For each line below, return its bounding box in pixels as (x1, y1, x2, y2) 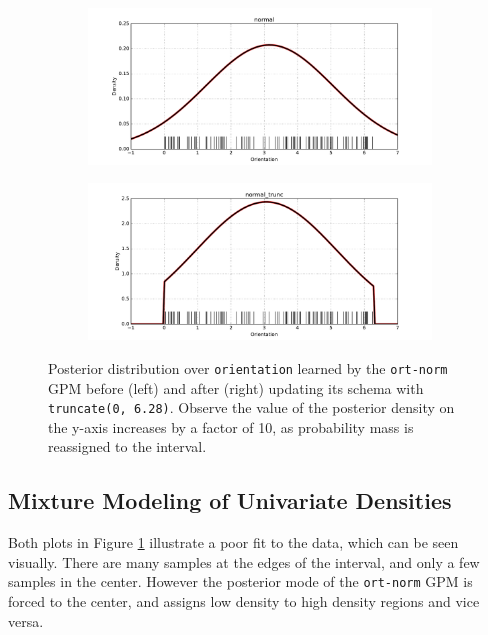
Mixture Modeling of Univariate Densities (8, 485, 452, 516)
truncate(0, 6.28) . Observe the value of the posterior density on (48, 397, 455, 418)
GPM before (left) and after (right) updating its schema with (48, 377, 424, 398)
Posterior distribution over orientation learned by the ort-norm (48, 357, 448, 378)
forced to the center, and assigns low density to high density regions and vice (8, 591, 480, 612)
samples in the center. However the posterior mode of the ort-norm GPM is (8, 571, 473, 592)
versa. (8, 610, 44, 631)
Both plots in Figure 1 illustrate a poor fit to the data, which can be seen (8, 532, 459, 553)
